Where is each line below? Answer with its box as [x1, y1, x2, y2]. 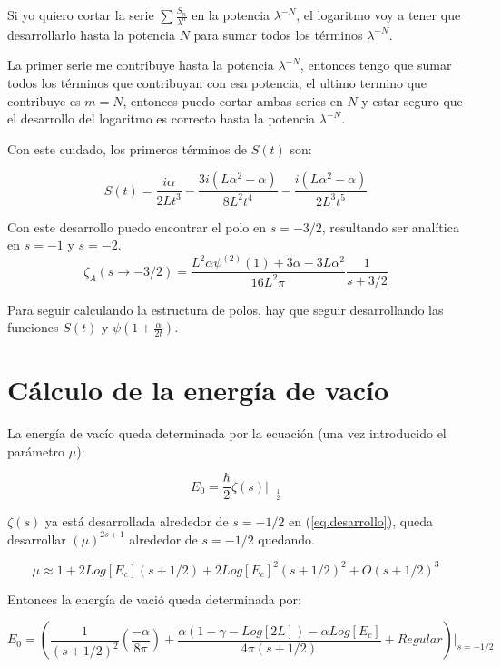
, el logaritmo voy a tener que [296, 5, 461, 24]
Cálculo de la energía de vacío [7, 371, 389, 408]
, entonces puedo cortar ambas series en [123, 91, 343, 110]
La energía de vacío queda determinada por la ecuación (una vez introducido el [7, 424, 447, 443]
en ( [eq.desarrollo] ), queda [289, 512, 433, 531]
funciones [7, 318, 59, 337]
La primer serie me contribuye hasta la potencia [7, 55, 274, 74]
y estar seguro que [361, 91, 463, 110]
